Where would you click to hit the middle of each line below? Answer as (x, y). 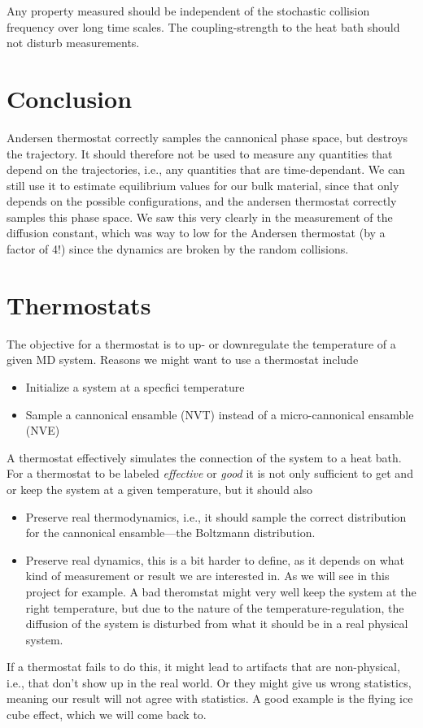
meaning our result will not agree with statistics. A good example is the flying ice (210, 698)
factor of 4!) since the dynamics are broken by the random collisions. (178, 249)
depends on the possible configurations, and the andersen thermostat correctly (202, 201)
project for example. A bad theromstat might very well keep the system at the (221, 591)
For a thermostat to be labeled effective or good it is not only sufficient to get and (210, 473)
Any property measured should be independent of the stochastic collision (188, 11)
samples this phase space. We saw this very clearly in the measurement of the (200, 217)
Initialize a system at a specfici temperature (135, 386)
